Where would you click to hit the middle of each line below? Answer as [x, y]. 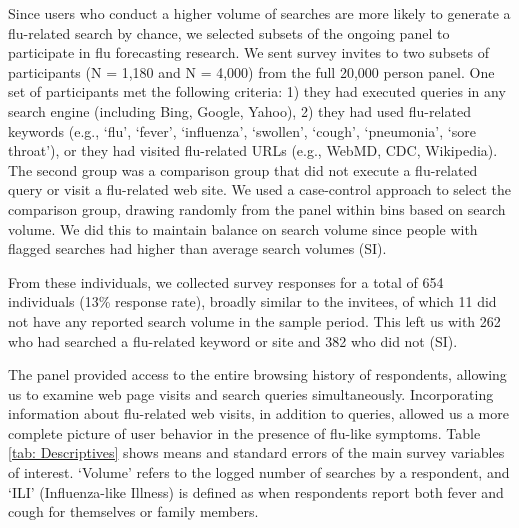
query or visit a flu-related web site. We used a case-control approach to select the [259, 189]
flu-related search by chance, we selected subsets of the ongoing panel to [229, 32]
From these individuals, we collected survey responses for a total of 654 [226, 281]
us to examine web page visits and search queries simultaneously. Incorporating [251, 393]
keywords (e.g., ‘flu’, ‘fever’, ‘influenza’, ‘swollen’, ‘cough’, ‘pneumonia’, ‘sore [242, 130]
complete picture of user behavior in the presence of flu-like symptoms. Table [244, 432]
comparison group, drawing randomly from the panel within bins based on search [257, 208]
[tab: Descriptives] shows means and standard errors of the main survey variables [256, 452]
